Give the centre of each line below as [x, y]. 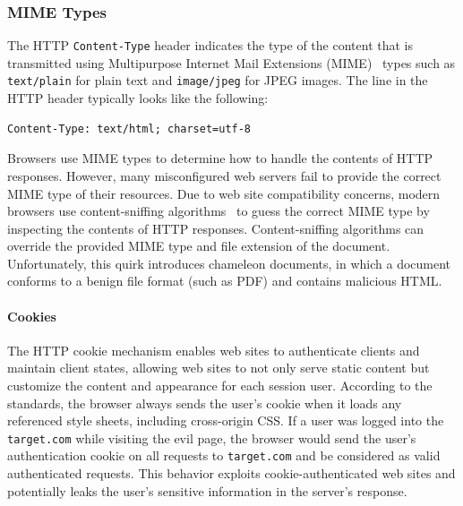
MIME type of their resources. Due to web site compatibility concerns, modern [224, 193]
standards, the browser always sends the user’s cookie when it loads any [205, 403]
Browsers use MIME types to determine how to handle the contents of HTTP [220, 158]
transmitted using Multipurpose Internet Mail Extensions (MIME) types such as [231, 62]
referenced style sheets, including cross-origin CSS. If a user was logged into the [226, 420]
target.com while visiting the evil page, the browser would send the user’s [212, 437]
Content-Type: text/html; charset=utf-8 [129, 129]
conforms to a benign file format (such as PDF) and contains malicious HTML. [225, 281]
